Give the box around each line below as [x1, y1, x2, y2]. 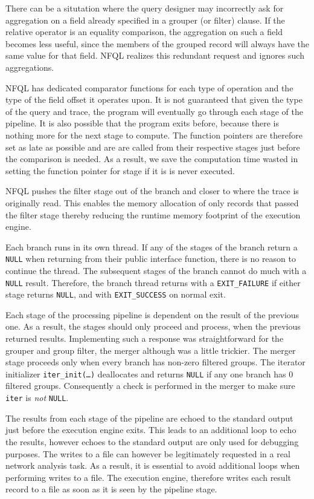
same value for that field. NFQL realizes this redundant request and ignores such [5, 49, 304, 62]
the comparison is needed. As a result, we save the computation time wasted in [5, 152, 298, 165]
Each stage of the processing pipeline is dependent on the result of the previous [5, 308, 300, 321]
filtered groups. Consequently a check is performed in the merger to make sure [5, 379, 295, 392]
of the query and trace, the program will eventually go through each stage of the [5, 105, 303, 117]
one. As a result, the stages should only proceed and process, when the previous [5, 320, 301, 333]
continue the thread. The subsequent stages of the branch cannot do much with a [5, 264, 307, 276]
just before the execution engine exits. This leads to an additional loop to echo [5, 423, 296, 436]
